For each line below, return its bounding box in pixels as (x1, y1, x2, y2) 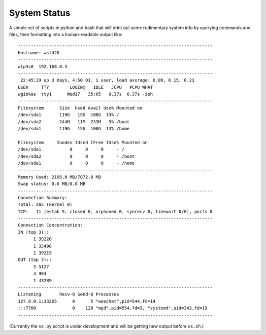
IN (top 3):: (18, 229, 49, 235)
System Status (9, 7, 71, 18)
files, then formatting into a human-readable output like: (9, 31, 123, 37)
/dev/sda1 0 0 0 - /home (18, 160, 135, 166)
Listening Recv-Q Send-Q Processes (18, 292, 119, 297)
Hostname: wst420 (18, 50, 60, 55)
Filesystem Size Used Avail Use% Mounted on (18, 105, 143, 111)
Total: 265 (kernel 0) (18, 202, 73, 207)
